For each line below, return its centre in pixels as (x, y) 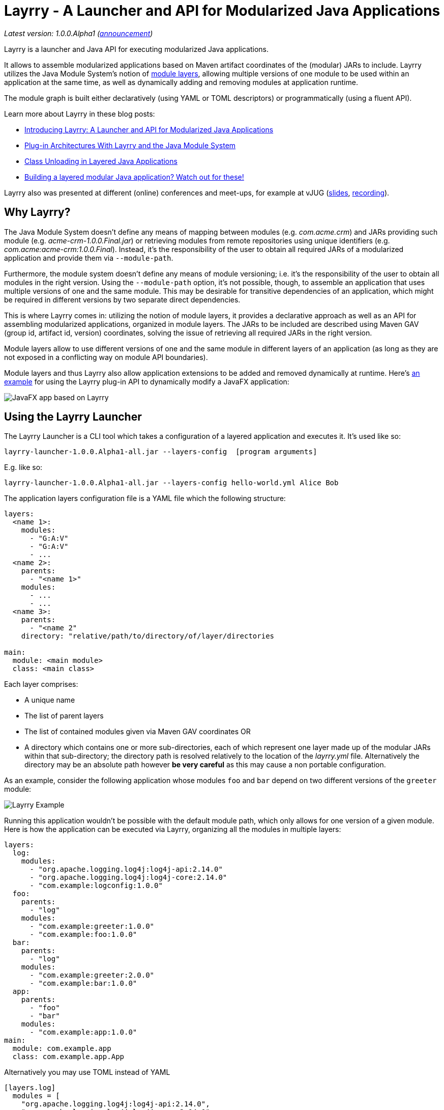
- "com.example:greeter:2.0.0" (92, 975)
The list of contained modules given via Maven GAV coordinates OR (138, 732)
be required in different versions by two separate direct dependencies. (122, 299)
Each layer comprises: (41, 684)
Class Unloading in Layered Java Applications (101, 161)
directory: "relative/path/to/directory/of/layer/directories (148, 636)
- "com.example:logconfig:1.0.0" (96, 886)
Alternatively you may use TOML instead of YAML (87, 1072)
